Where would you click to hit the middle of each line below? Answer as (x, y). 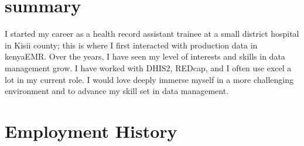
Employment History (91, 131)
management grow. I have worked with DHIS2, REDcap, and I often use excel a (148, 67)
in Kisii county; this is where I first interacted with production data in (131, 45)
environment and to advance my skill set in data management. (117, 91)
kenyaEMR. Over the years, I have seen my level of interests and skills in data (145, 56)
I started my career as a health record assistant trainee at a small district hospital (152, 34)
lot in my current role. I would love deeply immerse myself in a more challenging (149, 79)
